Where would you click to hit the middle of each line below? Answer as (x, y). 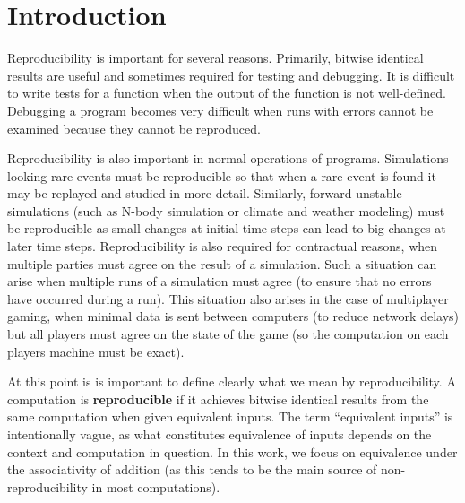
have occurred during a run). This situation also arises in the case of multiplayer (228, 298)
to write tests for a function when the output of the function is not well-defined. (227, 93)
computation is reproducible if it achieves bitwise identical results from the (218, 399)
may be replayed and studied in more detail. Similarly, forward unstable (205, 193)
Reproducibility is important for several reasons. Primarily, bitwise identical (215, 58)
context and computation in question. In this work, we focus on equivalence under (232, 451)
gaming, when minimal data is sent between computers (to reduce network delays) (233, 316)
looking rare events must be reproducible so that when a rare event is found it (222, 175)
